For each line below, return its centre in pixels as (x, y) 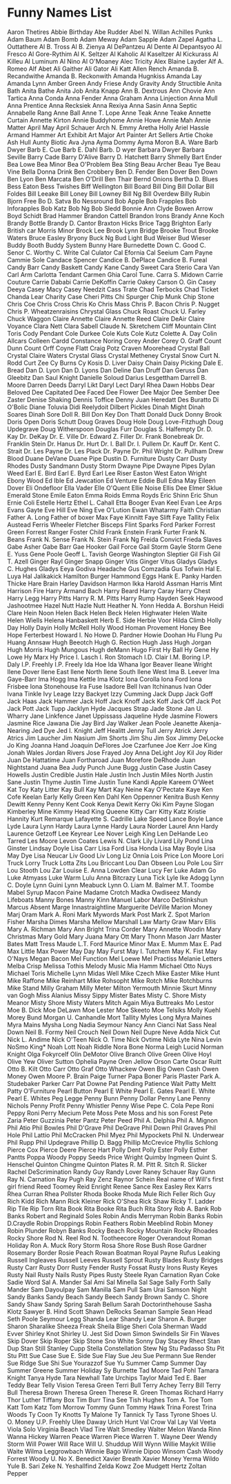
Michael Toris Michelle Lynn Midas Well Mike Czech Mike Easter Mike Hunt (113, 973)
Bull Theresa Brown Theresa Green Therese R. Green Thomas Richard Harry (115, 1392)
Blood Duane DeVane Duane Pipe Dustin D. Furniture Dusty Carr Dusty (107, 458)
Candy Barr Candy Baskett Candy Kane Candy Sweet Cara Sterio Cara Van (113, 267)
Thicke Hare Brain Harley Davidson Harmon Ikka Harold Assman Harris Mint (115, 583)
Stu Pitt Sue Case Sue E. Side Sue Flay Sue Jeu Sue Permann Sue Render (112, 1355)
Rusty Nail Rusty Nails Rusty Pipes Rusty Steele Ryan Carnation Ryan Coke (113, 1274)
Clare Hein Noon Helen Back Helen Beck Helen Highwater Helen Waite (107, 613)
